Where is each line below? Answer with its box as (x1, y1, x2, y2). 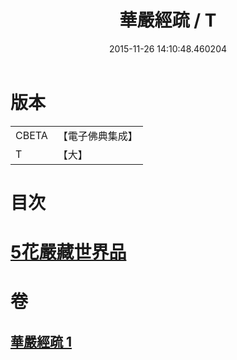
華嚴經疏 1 (10, 333, 73, 350)
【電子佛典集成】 (57, 129, 138, 143)
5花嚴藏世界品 (10, 241, 127, 264)
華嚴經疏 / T (119, 9, 217, 32)
